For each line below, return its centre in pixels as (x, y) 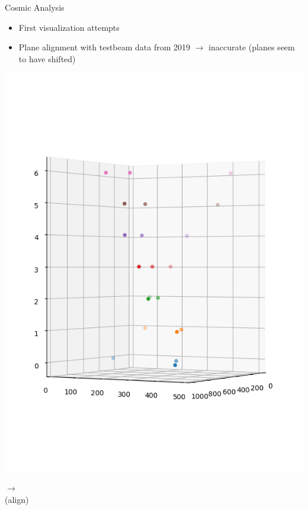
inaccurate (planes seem (252, 47)
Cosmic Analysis (35, 7)
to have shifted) (47, 58)
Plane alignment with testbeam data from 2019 (105, 47)
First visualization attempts (69, 27)
